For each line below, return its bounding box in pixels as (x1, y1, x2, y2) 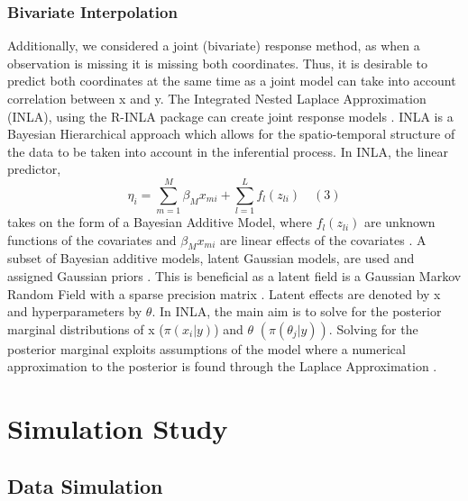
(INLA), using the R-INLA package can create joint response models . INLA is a (7, 106, 454, 125)
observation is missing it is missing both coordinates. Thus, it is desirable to (7, 53, 428, 72)
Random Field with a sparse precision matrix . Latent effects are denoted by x (7, 284, 441, 303)
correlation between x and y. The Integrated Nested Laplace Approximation (7, 89, 427, 107)
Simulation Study (7, 410, 228, 447)
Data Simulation (7, 471, 163, 499)
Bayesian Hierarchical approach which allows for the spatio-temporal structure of (7, 124, 455, 143)
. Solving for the (328, 319, 418, 338)
